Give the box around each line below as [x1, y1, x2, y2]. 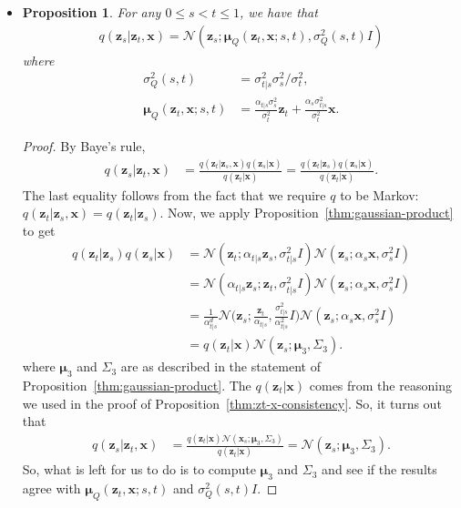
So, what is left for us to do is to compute [22, 460, 256, 479]
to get [22, 220, 56, 239]
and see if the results [322, 460, 437, 479]
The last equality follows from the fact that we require [22, 185, 326, 204]
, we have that [240, 3, 318, 21]
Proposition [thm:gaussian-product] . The [22, 375, 251, 394]
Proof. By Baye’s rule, [22, 137, 146, 156]
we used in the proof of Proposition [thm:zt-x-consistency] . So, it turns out [22, 393, 442, 412]
